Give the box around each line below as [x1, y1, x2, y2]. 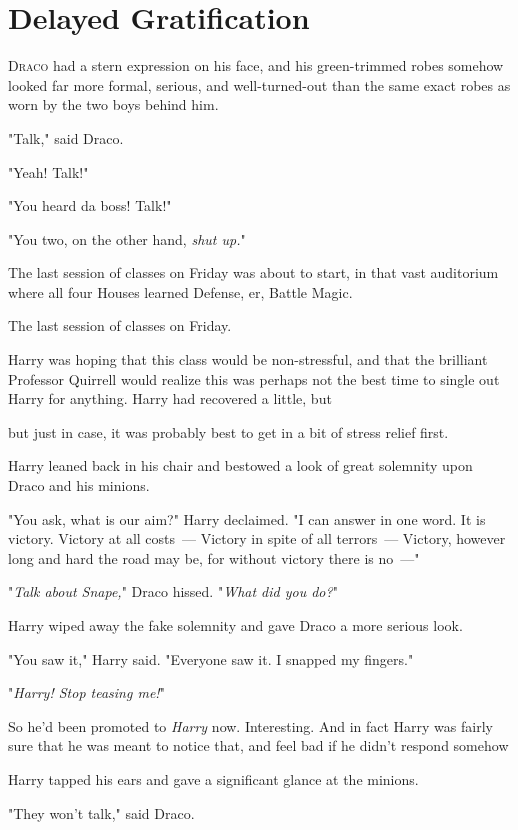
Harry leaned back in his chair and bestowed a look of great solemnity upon [8, 455, 473, 476]
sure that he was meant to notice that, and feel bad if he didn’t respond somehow [8, 735, 509, 756]
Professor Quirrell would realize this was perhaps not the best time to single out [8, 368, 500, 389]
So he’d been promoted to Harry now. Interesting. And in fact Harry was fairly [8, 715, 493, 736]
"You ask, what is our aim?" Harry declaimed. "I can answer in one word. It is [8, 508, 486, 529]
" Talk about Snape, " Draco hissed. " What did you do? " [8, 581, 338, 602]
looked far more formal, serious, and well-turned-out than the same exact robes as [8, 74, 511, 95]
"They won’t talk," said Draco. [8, 802, 195, 823]
